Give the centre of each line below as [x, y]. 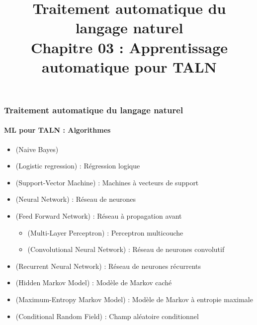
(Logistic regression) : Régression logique [78, 166]
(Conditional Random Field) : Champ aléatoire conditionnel [107, 316]
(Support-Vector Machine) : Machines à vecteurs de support [107, 182]
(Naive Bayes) [37, 149]
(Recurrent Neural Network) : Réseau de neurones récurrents [108, 266]
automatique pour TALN [129, 66]
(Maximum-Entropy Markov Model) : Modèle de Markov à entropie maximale [134, 299]
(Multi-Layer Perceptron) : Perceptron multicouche [105, 232]
